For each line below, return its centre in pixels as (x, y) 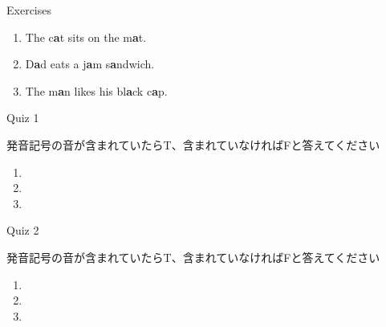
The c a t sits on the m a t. (86, 37)
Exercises (29, 10)
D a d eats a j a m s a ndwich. (90, 64)
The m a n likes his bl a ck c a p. (96, 90)
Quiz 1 (23, 118)
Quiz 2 (23, 230)
